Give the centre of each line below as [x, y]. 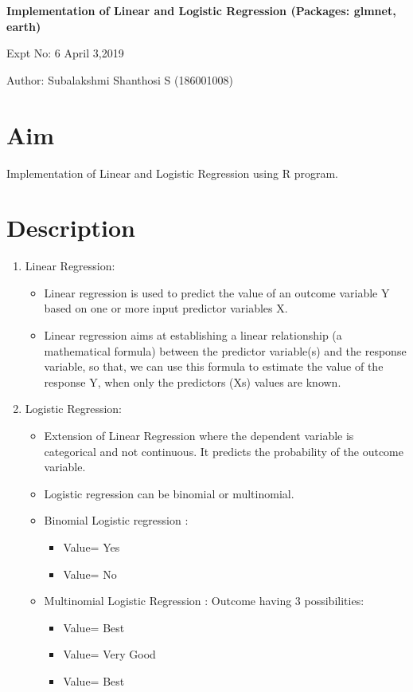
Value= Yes [92, 547]
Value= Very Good [109, 654]
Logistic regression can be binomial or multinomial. [169, 493]
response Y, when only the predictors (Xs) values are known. [193, 381]
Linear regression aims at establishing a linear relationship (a [193, 335]
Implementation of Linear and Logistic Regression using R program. [172, 173]
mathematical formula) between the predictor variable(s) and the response [225, 350]
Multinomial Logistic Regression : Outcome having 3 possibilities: [204, 601]
